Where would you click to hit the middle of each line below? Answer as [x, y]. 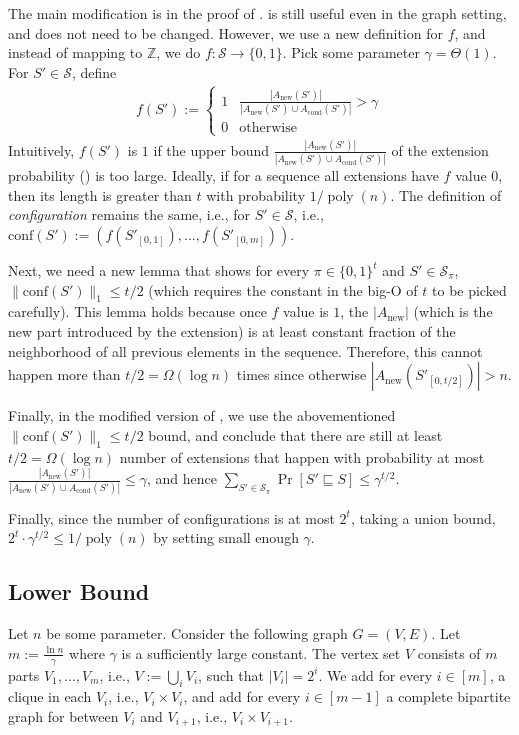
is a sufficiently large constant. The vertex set [261, 652]
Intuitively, [41, 149]
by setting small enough [226, 537]
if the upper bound [211, 149]
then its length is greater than [100, 194]
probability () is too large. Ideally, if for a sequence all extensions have [223, 175]
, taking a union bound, [423, 517]
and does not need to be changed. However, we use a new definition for [225, 32]
